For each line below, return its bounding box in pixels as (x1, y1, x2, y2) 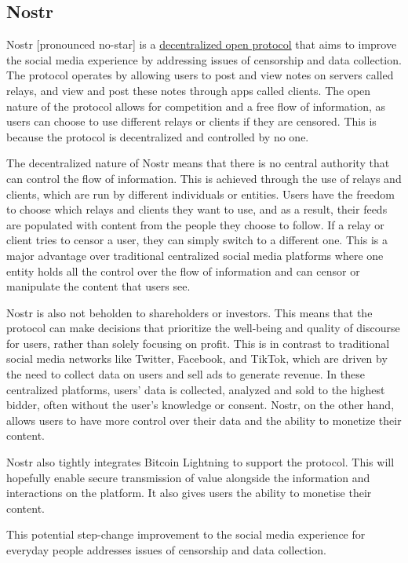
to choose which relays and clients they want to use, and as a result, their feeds (6, 201, 388, 218)
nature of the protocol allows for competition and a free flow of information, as (6, 97, 385, 114)
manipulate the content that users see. (6, 278, 191, 294)
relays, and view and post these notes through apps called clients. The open (6, 82, 371, 98)
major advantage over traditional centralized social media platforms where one (6, 247, 384, 263)
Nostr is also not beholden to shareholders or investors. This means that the (6, 304, 373, 320)
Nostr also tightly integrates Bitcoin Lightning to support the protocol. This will (6, 454, 395, 470)
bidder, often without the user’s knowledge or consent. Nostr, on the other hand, (6, 397, 395, 413)
